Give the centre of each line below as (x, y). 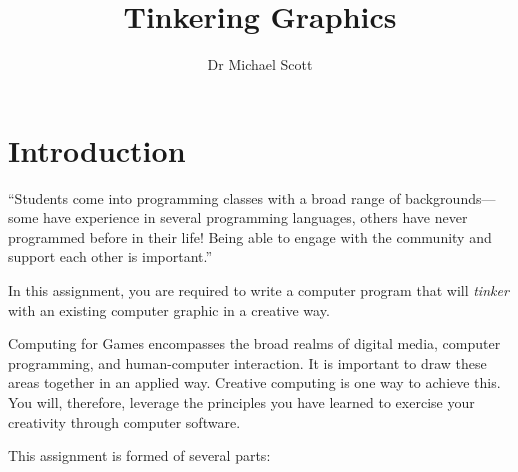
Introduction (97, 149)
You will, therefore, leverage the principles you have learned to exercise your (241, 402)
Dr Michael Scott (260, 64)
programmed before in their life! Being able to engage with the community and (250, 236)
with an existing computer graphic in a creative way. (169, 309)
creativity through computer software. (124, 421)
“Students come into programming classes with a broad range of (204, 197)
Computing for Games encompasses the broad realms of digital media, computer (254, 343)
